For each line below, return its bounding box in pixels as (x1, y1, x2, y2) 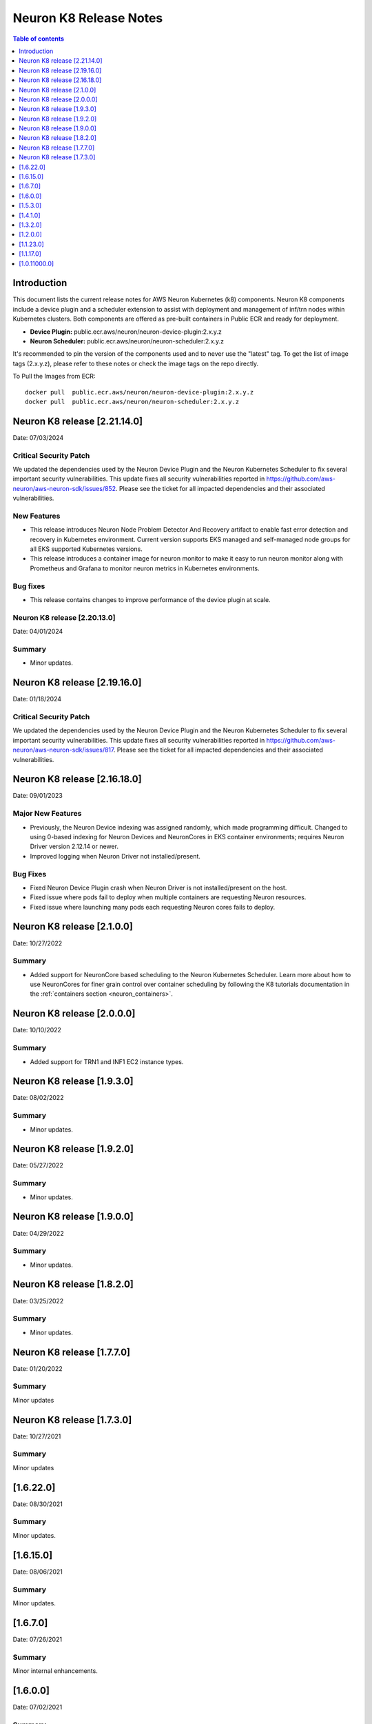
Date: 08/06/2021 (12, 1567, 63, 1576)
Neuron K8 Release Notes (12, 10, 163, 26)
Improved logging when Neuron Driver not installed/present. (30, 852, 201, 860)
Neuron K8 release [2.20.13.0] (12, 612, 116, 622)
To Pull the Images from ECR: (12, 372, 96, 381)
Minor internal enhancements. (12, 1666, 98, 1675)
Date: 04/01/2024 (12, 628, 63, 636)
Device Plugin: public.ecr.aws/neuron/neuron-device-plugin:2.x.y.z (30, 328, 222, 336)
